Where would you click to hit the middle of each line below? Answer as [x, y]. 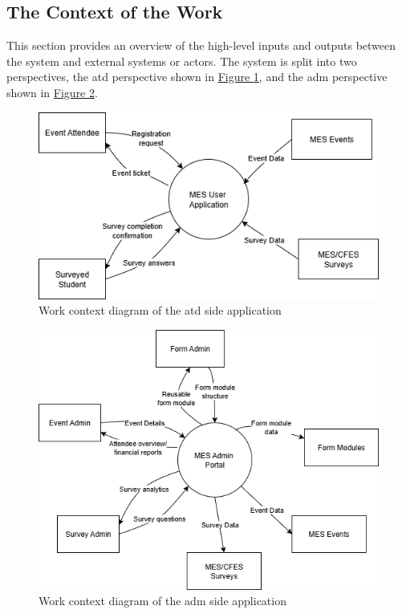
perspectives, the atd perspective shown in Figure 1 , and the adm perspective [197, 77]
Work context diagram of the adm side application [162, 601]
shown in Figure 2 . [52, 92]
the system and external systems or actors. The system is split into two [182, 61]
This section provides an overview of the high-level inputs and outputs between [201, 45]
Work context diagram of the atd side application [160, 310]
